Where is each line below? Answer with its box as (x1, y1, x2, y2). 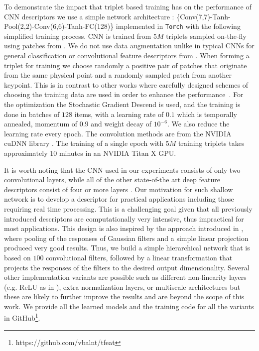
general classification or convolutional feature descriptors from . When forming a (4, 50, 250, 61)
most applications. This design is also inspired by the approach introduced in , (4, 223, 244, 234)
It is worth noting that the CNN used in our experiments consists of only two (4, 164, 241, 175)
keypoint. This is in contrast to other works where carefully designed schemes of (4, 79, 248, 90)
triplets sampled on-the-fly (166, 30, 247, 41)
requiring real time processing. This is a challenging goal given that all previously (4, 203, 253, 214)
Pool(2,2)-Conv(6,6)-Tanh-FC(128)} (4, 21, 114, 31)
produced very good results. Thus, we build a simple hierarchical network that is (4, 242, 250, 253)
